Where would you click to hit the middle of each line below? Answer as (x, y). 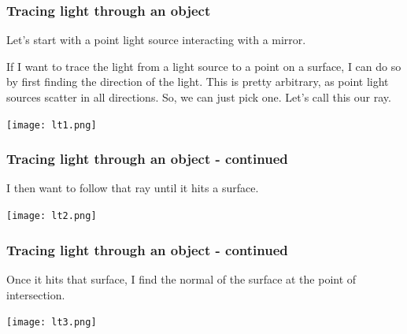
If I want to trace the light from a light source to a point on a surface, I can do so (204, 66)
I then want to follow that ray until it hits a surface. (133, 188)
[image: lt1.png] (52, 125)
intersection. (36, 294)
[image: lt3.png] (52, 323)
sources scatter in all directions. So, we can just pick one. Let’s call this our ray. (199, 97)
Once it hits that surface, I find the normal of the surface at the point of (181, 278)
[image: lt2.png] (52, 216)
